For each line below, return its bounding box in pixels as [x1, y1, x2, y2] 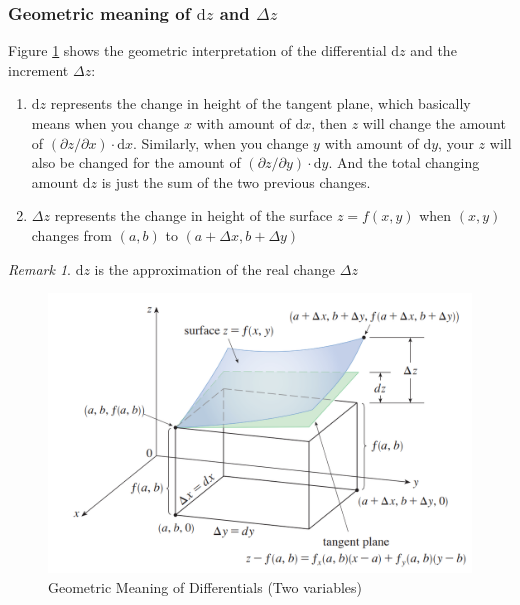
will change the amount [362, 113, 506, 133]
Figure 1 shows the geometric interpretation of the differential [8, 40, 387, 61]
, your [438, 132, 474, 153]
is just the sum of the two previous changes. [101, 171, 371, 192]
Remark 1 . [8, 258, 71, 279]
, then [311, 113, 347, 133]
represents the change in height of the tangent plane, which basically [50, 93, 471, 114]
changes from [31, 224, 113, 245]
